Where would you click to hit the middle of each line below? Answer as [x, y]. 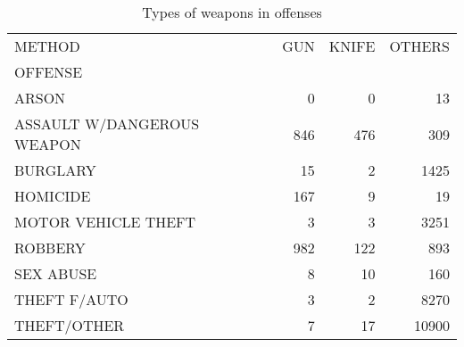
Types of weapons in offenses [232, 12]
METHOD [47, 46]
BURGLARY [55, 170]
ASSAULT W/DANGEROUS [107, 124]
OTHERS [419, 46]
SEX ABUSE [56, 273]
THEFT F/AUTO [71, 299]
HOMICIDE [53, 196]
